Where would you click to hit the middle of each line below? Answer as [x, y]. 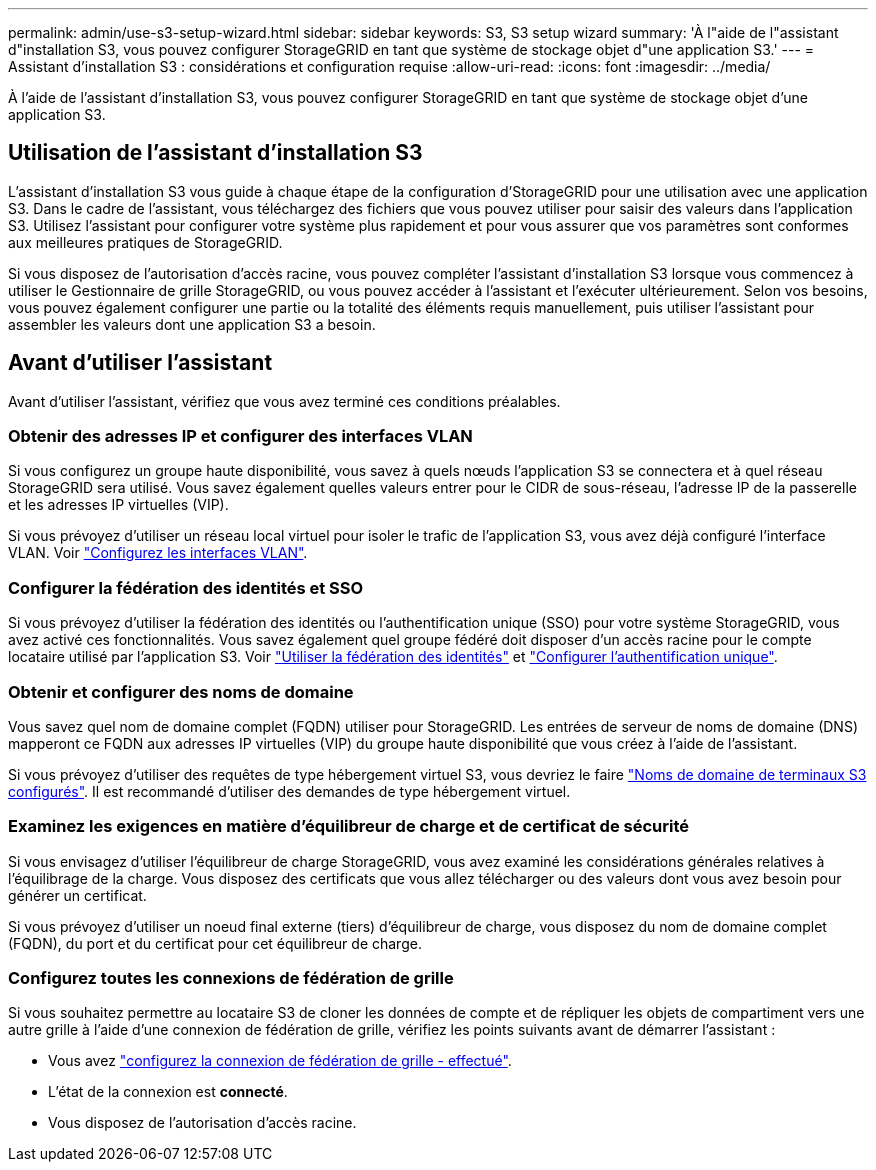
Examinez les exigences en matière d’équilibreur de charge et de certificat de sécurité [348, 826]
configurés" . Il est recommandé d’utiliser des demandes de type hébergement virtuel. [289, 791]
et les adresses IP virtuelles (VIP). [118, 505]
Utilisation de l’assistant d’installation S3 [215, 153]
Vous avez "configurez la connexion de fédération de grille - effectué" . [280, 1061]
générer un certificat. [77, 895]
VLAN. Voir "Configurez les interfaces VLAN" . [158, 553]
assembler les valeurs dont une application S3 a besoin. [192, 324]
